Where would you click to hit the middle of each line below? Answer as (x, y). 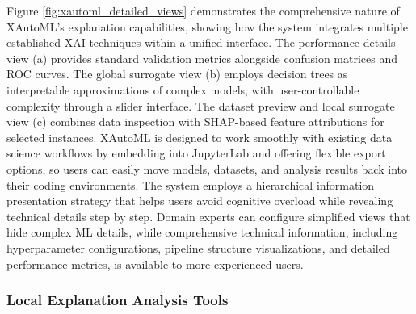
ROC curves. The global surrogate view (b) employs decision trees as (177, 74)
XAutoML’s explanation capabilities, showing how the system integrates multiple (207, 26)
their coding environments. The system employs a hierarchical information (191, 184)
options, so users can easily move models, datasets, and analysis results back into (207, 168)
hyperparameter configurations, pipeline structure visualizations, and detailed (198, 247)
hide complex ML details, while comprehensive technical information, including (202, 232)
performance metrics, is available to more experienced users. (155, 264)
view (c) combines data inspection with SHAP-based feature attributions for (195, 121)
